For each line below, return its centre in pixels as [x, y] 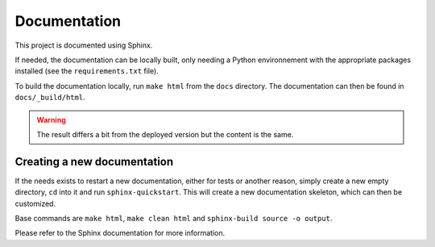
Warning [51, 119]
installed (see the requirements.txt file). [87, 71]
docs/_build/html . [50, 98]
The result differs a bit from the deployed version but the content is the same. [165, 134]
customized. [35, 203]
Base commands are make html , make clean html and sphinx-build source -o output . [174, 218]
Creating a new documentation [94, 161]
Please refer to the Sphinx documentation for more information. [120, 233]
